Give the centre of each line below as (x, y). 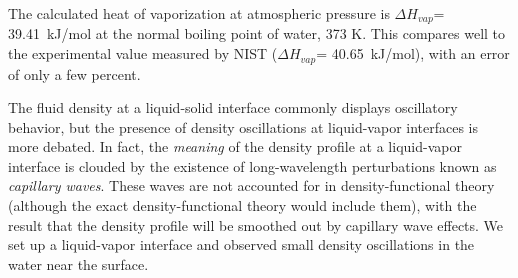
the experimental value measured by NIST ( (143, 53)
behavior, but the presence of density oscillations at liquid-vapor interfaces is (243, 126)
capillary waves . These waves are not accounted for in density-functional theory (251, 185)
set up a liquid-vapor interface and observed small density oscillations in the (241, 244)
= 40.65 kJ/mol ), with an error (413, 53)
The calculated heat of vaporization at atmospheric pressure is (199, 13)
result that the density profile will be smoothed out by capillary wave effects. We (256, 224)
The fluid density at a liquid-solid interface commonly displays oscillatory (233, 107)
